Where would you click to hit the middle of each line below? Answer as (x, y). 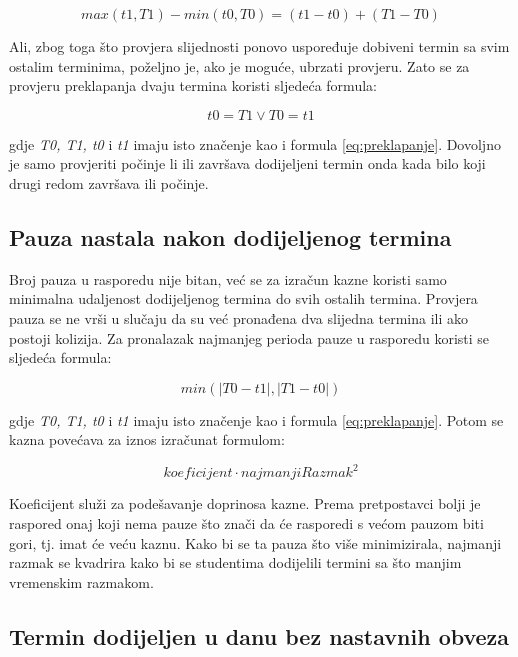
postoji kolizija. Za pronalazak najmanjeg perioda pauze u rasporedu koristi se (249, 337)
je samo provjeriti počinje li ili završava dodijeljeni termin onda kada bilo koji (247, 163)
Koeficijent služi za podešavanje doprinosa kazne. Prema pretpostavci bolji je (245, 503)
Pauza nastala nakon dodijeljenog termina (230, 236)
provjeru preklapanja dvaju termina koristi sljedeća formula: (193, 85)
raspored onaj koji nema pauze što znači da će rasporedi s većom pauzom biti (246, 523)
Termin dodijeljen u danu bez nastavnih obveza (259, 635)
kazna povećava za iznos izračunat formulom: (147, 439)
